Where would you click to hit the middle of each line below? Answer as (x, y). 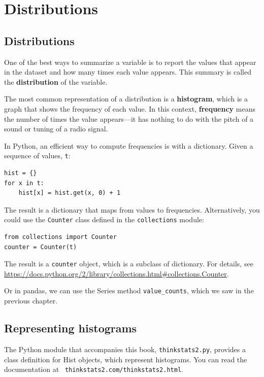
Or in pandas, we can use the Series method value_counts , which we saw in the (129, 290)
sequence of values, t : (37, 156)
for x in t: (24, 183)
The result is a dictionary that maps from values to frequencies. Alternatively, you (132, 209)
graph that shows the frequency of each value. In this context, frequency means (130, 108)
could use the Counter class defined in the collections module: (104, 219)
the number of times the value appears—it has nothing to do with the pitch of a (129, 118)
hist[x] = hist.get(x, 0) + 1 (70, 193)
